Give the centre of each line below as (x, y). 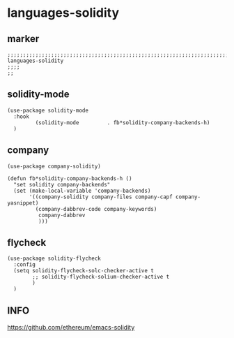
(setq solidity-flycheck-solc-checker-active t (84, 271)
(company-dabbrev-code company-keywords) (96, 209)
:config (25, 265)
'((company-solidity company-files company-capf (101, 197)
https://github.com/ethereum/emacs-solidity (71, 328)
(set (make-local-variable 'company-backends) (82, 191)
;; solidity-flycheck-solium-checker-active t (101, 277)
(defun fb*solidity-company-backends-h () (70, 178)
